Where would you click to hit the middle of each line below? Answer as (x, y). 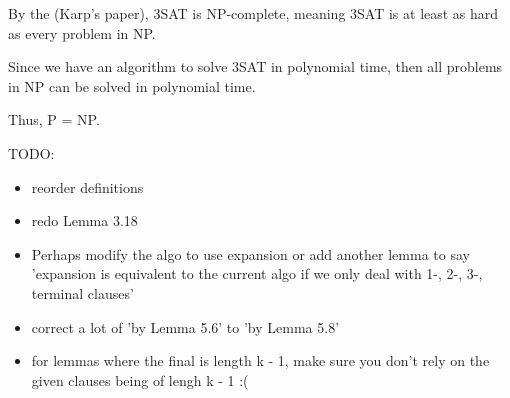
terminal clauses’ (82, 292)
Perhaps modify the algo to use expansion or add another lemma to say (250, 253)
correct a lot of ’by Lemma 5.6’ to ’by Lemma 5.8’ (185, 326)
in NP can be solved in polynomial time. (132, 85)
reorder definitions (87, 186)
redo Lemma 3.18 (84, 220)
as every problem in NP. (82, 32)
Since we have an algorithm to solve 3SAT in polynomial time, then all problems (255, 66)
